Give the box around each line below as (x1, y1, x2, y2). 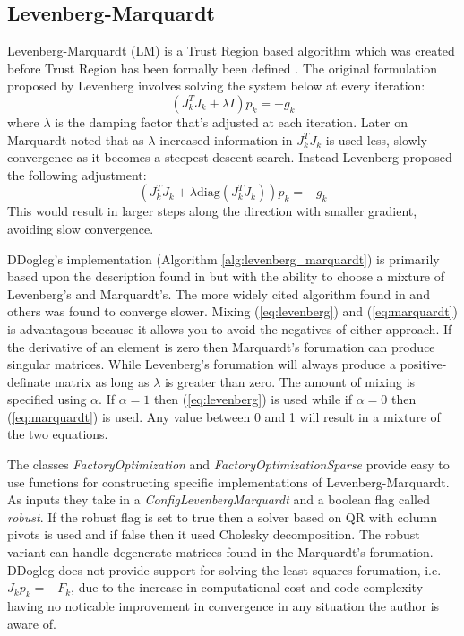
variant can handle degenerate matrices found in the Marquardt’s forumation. (7, 543, 434, 562)
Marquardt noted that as (7, 130, 144, 149)
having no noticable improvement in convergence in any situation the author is (7, 597, 440, 615)
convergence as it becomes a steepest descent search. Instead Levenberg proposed (7, 148, 452, 167)
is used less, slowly (325, 130, 427, 149)
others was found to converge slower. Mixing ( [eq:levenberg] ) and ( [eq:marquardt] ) (7, 302, 458, 321)
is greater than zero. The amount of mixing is (164, 372, 416, 391)
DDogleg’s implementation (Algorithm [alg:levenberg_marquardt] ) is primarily (7, 249, 440, 268)
